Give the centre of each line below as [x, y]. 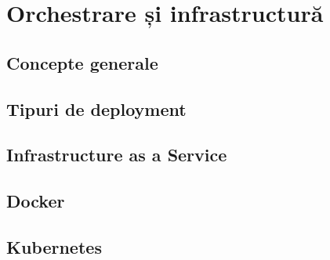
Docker [36, 201]
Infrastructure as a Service [117, 155]
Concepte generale [82, 62]
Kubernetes [54, 246]
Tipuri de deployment [96, 108]
